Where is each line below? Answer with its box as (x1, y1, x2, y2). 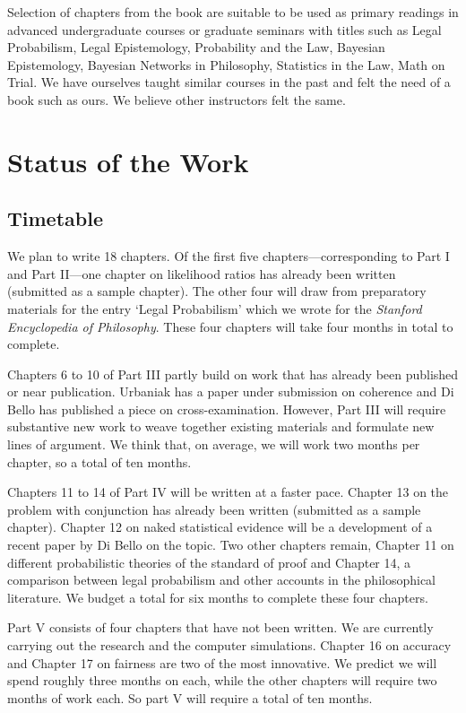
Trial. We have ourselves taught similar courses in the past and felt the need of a (7, 73, 451, 91)
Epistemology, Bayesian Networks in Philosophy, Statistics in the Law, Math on (7, 55, 445, 74)
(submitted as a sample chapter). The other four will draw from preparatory (7, 282, 427, 300)
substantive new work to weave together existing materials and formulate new (7, 417, 435, 436)
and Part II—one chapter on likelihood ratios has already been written (7, 264, 396, 283)
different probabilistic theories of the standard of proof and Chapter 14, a (7, 552, 411, 571)
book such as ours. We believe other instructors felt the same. (7, 90, 346, 109)
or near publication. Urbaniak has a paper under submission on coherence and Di (7, 382, 454, 401)
